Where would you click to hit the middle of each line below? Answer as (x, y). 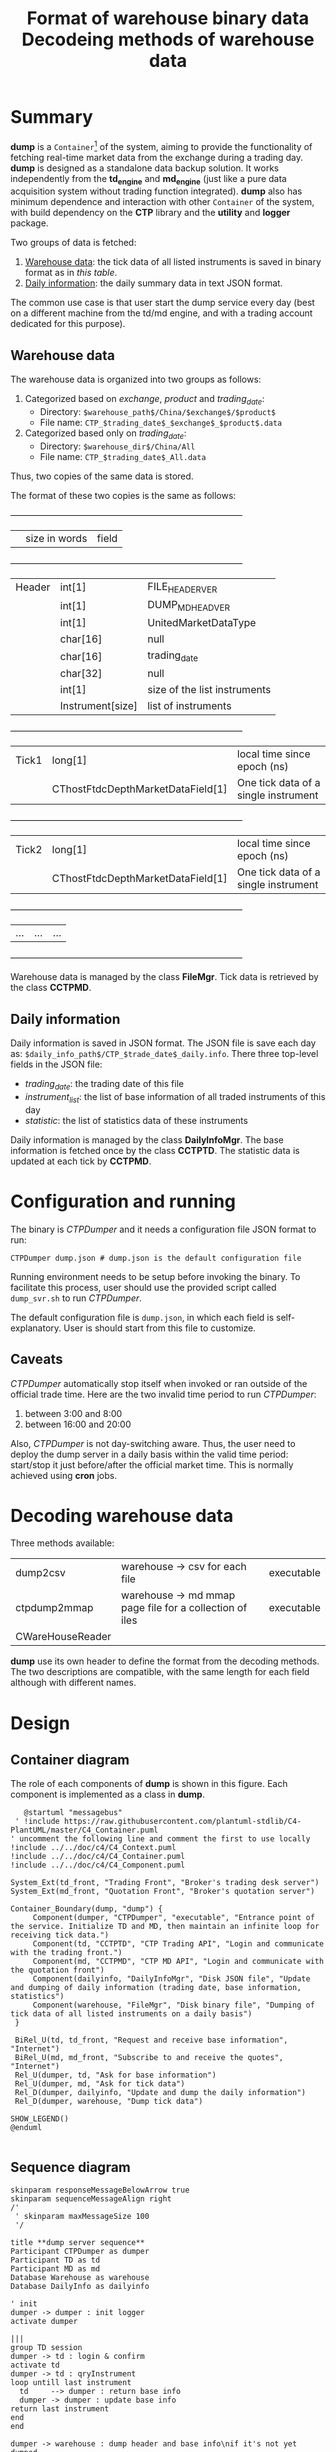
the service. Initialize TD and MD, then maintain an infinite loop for (165, 1927)
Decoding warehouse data (122, 1515)
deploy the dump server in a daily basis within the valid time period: (149, 1454)
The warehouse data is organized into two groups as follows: (136, 379)
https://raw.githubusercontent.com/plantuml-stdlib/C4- (182, 1822)
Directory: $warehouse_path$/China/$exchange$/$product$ (158, 411)
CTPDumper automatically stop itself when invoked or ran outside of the (159, 1383)
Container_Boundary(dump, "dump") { (86, 1909)
